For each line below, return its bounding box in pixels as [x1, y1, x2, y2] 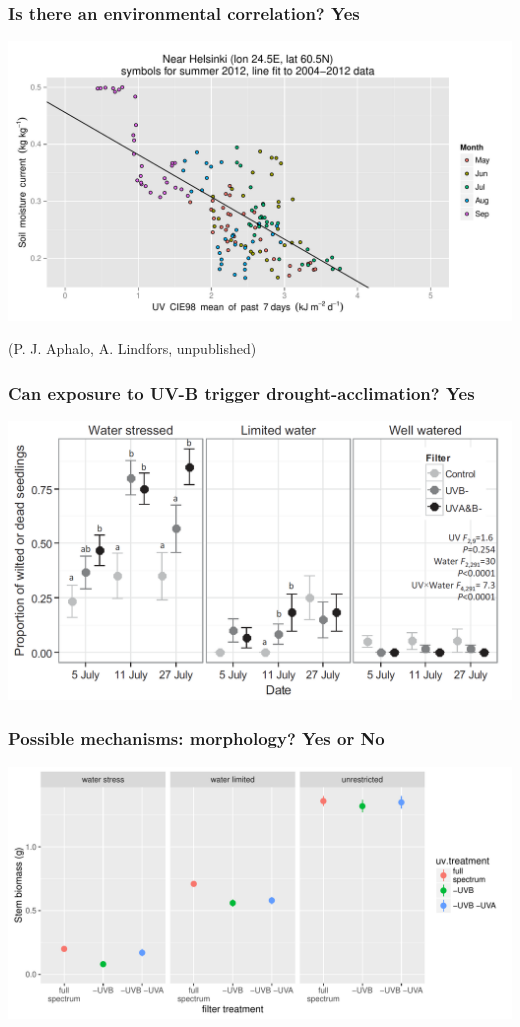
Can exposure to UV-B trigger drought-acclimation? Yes [8, 380, 475, 405]
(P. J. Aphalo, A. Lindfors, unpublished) [8, 338, 257, 359]
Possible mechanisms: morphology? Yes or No [8, 726, 385, 751]
